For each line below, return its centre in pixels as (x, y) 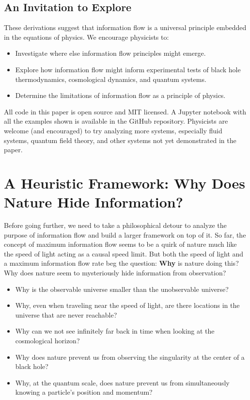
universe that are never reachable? (66, 314)
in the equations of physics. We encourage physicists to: (86, 37)
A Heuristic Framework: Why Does (125, 183)
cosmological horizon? (47, 340)
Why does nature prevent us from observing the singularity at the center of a (130, 357)
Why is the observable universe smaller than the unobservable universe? (122, 289)
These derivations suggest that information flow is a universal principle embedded (125, 27)
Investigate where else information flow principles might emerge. (110, 53)
